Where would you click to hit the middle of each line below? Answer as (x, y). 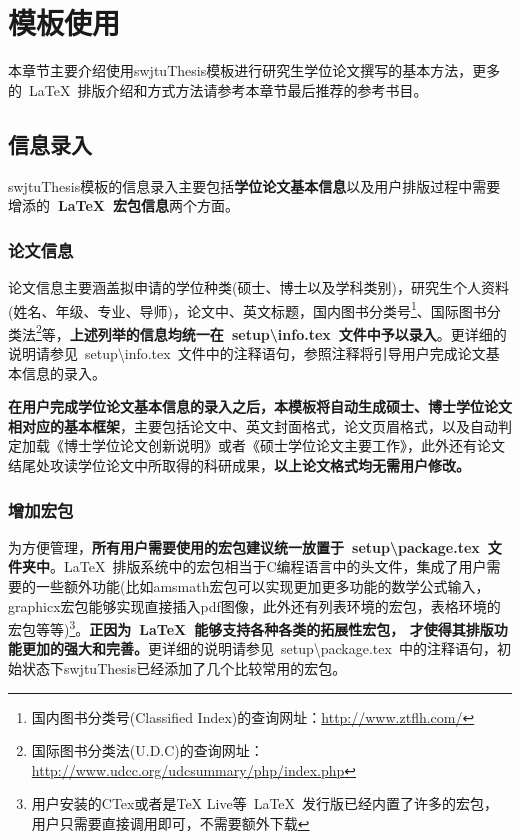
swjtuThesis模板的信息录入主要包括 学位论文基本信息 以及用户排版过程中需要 (254, 185)
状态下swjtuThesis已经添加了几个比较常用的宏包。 (184, 668)
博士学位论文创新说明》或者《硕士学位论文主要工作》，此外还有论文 (284, 445)
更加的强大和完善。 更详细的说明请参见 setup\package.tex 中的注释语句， (259, 648)
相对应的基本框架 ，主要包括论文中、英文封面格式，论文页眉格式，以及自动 (253, 425)
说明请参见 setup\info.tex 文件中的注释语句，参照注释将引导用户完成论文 (247, 353)
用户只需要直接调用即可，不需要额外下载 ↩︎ (170, 822)
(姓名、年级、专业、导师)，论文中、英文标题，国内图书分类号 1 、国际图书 (247, 309)
